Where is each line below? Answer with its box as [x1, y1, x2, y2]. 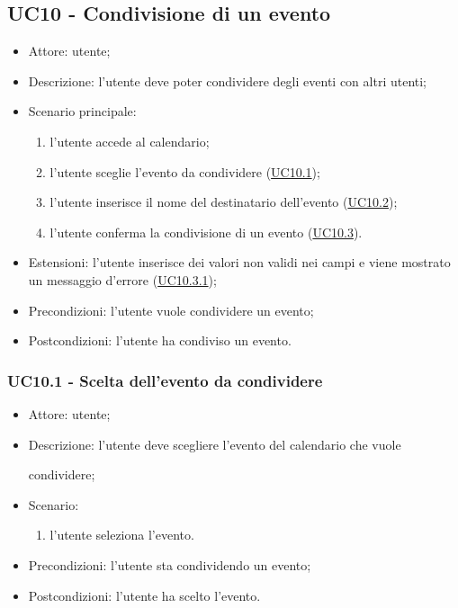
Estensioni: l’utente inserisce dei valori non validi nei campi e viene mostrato [28, 253, 451, 272]
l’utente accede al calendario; [49, 131, 210, 150]
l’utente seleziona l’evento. [49, 525, 194, 544]
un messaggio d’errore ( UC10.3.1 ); [28, 270, 217, 289]
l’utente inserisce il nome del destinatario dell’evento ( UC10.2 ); [49, 192, 398, 211]
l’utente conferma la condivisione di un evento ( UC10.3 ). [49, 222, 363, 241]
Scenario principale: [28, 102, 137, 121]
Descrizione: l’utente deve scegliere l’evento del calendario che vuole [28, 434, 401, 453]
